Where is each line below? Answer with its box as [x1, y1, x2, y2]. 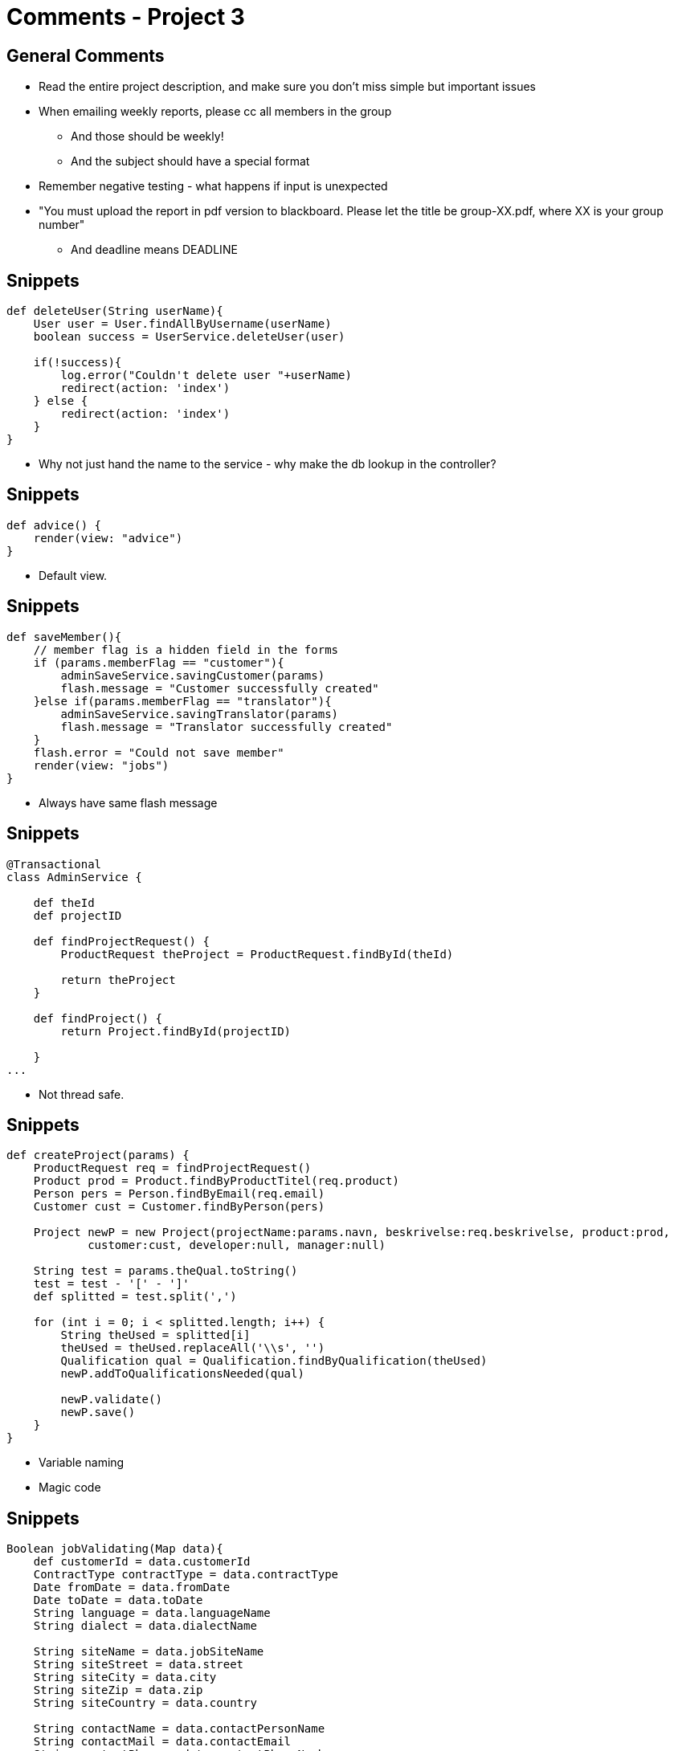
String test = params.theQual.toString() [33, 1264, 298, 1278]
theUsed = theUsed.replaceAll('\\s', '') [60, 1341, 325, 1355]
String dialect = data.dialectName [33, 1619, 257, 1633]
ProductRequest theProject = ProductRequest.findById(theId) [60, 947, 454, 961]
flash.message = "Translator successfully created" [60, 720, 393, 733]
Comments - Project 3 [6, 3, 245, 31]
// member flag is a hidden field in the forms [33, 643, 339, 656]
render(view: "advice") [33, 531, 183, 545]
